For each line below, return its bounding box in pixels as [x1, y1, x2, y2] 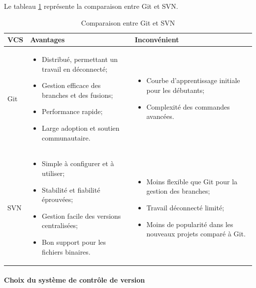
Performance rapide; [42, 106, 103, 116]
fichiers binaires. [42, 246, 91, 257]
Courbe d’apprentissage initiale [146, 75, 240, 86]
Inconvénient [134, 34, 179, 45]
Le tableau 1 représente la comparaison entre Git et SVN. [4, 1, 178, 11]
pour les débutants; [146, 85, 205, 95]
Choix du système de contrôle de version [4, 275, 145, 285]
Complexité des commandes [146, 101, 230, 112]
